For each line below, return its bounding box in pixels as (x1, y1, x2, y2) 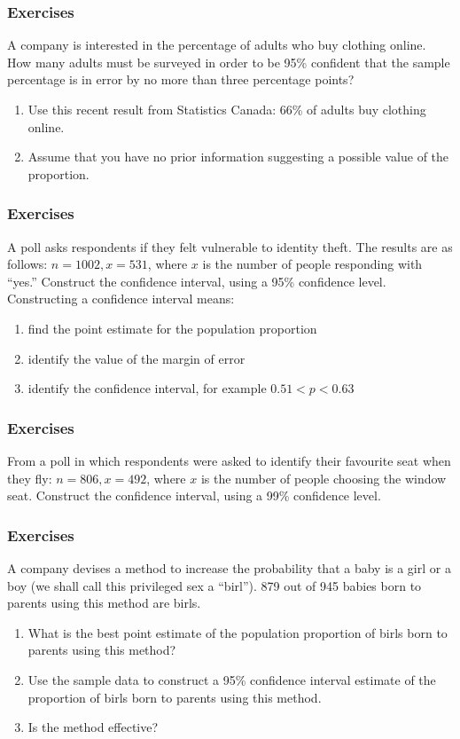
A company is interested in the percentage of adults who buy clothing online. (7, 35, 426, 54)
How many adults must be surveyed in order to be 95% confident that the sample (7, 52, 450, 71)
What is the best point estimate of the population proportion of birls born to (27, 623, 448, 641)
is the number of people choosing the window (200, 468, 447, 487)
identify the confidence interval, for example (27, 379, 267, 397)
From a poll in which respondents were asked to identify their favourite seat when (7, 451, 451, 469)
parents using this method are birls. (7, 594, 201, 612)
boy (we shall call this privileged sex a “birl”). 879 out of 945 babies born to (7, 576, 422, 594)
